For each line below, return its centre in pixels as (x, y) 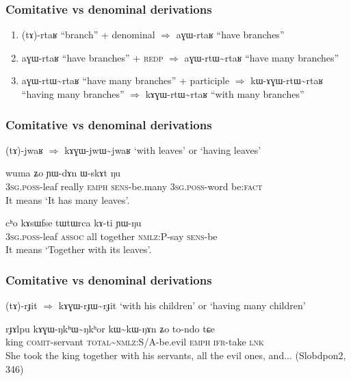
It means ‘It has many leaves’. (68, 199)
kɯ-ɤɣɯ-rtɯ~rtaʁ (287, 80)
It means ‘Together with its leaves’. (79, 249)
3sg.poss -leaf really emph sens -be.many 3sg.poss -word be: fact (134, 186)
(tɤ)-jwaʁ (25, 149)
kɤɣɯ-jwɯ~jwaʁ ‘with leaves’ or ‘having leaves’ (163, 149)
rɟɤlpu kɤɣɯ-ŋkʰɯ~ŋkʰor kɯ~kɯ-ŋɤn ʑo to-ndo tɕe (110, 328)
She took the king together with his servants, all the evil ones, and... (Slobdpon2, (176, 355)
